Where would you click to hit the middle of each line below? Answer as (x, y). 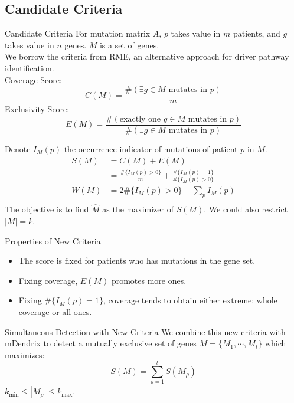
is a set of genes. (129, 45)
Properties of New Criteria (53, 240)
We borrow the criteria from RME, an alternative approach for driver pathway (147, 56)
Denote (18, 148)
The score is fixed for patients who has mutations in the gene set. (137, 261)
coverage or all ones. (55, 311)
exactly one (140, 119)
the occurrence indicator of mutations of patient (151, 148)
